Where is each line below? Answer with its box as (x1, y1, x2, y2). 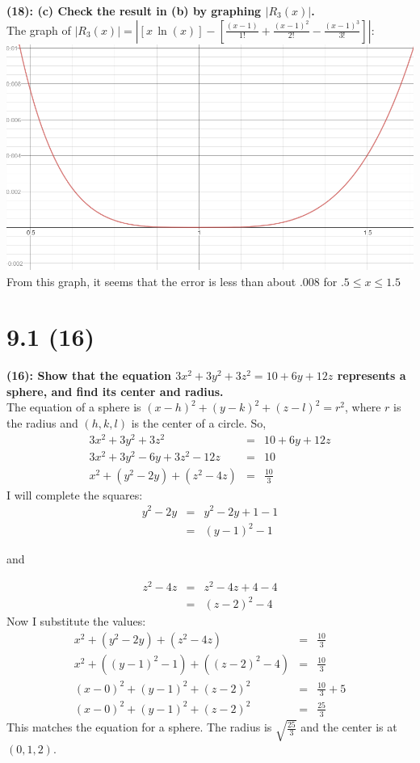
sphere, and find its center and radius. (6, 382, 224, 399)
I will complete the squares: (6, 486, 143, 503)
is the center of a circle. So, (131, 415, 267, 432)
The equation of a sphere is (6, 398, 141, 415)
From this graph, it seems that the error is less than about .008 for (6, 272, 338, 289)
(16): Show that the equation (6, 367, 171, 384)
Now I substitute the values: (6, 613, 146, 630)
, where (345, 398, 381, 415)
